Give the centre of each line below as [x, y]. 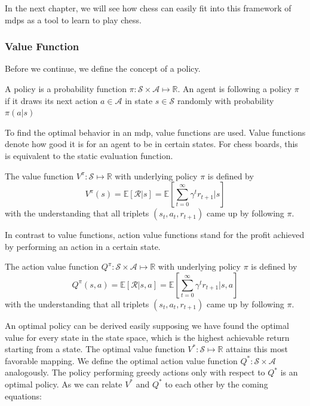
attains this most [257, 349]
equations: [23, 396]
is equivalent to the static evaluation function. [89, 155]
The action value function [52, 266]
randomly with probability [225, 100]
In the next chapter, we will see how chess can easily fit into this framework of [148, 8]
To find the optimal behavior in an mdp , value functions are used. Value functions [155, 132]
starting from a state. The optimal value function [95, 349]
